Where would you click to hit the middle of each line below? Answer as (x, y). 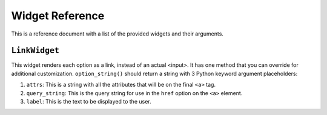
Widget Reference (58, 16)
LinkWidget (35, 51)
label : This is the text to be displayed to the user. (89, 102)
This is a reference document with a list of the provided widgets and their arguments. (117, 34)
